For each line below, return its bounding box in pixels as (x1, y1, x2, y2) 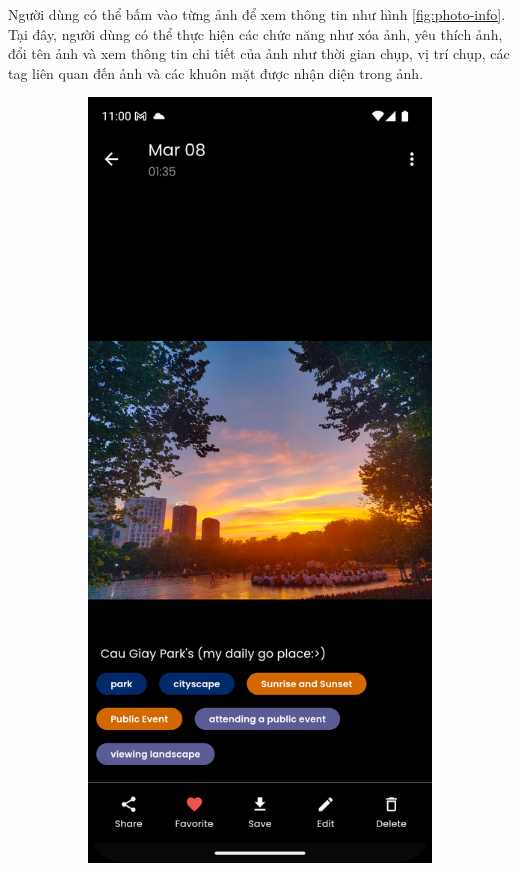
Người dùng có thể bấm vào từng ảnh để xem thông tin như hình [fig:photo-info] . (8, 4, 506, 24)
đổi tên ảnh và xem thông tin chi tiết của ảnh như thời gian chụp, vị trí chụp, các (8, 43, 510, 64)
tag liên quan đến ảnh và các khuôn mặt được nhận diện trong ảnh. (8, 62, 424, 83)
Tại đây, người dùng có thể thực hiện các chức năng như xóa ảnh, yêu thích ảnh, (8, 23, 503, 44)
